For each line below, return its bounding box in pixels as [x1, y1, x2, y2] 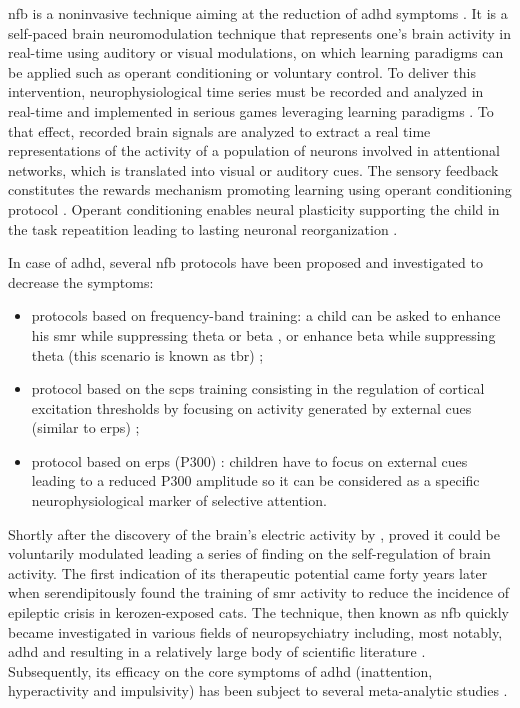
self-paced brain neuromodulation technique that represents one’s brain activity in [8, 22, 511, 43]
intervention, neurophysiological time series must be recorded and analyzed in [8, 81, 484, 102]
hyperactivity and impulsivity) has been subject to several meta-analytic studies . [8, 680, 508, 701]
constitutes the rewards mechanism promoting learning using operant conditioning [8, 179, 512, 200]
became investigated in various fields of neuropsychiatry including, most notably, [8, 621, 503, 642]
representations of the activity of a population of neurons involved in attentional [8, 140, 500, 161]
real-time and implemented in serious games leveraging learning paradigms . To [8, 100, 494, 121]
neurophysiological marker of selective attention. [31, 490, 327, 511]
